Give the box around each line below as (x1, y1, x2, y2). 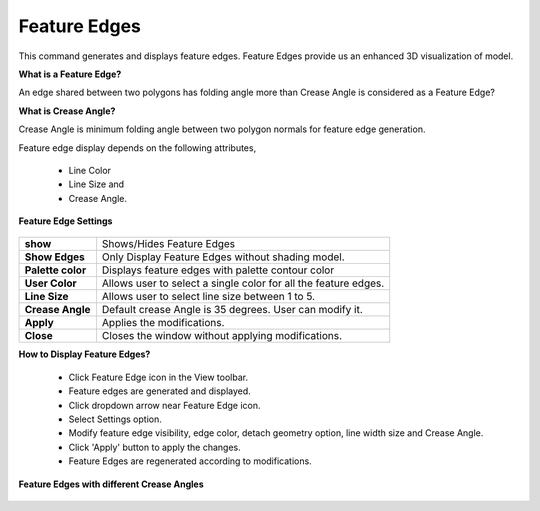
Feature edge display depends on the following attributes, (18, 141, 257, 154)
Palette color (24, 263, 87, 277)
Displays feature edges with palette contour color (101, 263, 335, 277)
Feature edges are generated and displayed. (68, 385, 252, 397)
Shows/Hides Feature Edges (101, 237, 236, 251)
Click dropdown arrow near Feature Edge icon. (68, 399, 261, 411)
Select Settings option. (68, 413, 162, 425)
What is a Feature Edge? (18, 68, 122, 80)
